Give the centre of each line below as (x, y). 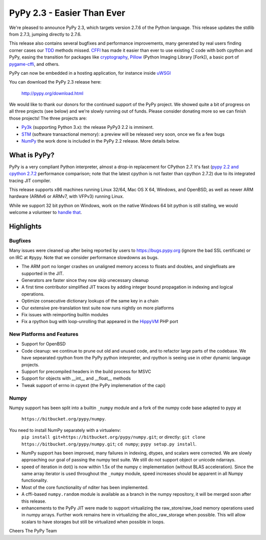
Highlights (25, 226)
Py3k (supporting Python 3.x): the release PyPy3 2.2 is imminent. (88, 127)
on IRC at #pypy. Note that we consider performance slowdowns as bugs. (84, 257)
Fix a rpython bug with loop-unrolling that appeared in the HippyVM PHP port (100, 322)
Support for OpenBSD (44, 344)
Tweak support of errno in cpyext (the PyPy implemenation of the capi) (94, 385)
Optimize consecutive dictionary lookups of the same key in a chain (90, 301)
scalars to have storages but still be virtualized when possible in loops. (93, 522)
